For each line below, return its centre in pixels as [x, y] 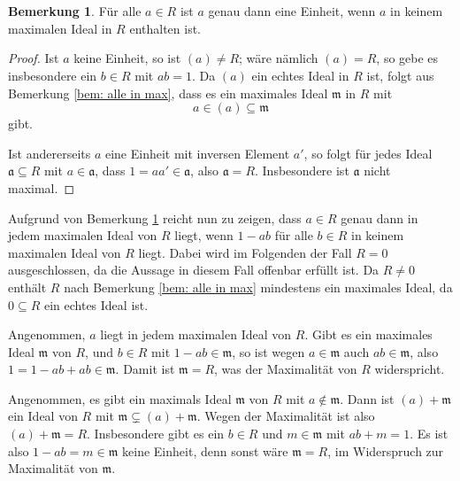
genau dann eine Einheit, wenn [292, 11]
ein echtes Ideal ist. [96, 304]
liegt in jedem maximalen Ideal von [196, 334]
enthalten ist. [165, 28]
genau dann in [379, 217]
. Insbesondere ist [302, 171]
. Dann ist [367, 398]
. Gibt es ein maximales [368, 334]
